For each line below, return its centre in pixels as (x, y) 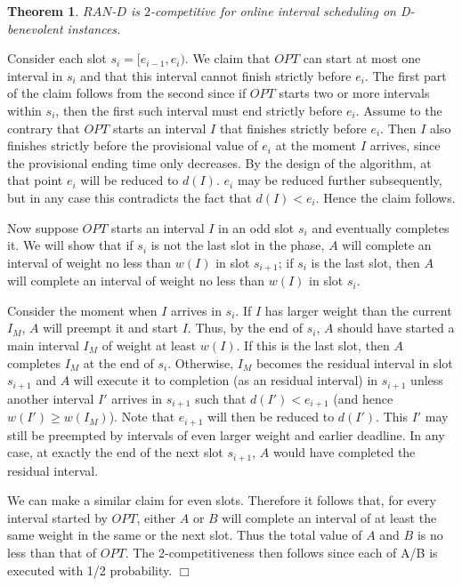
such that (221, 398)
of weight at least (149, 345)
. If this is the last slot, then (313, 345)
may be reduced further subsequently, (340, 180)
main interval (43, 345)
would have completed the (344, 452)
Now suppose (43, 227)
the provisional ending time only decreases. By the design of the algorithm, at (219, 162)
